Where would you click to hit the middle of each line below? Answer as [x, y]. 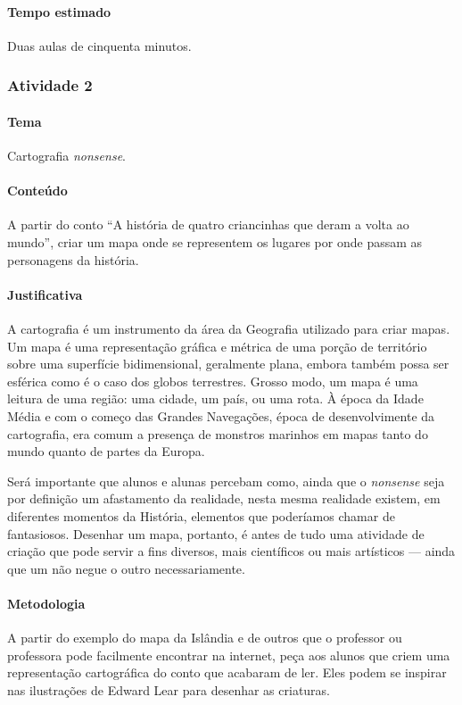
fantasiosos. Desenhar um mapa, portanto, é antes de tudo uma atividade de [216, 533]
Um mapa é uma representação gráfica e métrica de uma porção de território [217, 346]
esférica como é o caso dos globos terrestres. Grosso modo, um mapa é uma [213, 381]
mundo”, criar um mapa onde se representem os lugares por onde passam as [215, 242]
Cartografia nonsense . [66, 156]
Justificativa [45, 294]
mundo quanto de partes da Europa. [106, 451]
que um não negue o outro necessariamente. [126, 568]
